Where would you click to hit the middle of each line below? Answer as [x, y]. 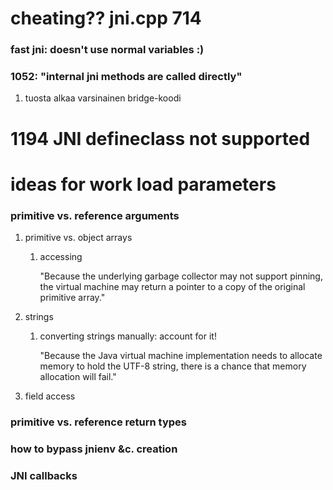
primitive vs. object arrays [78, 238]
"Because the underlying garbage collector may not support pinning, [181, 276]
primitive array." [72, 298]
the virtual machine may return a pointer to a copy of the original [172, 287]
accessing [61, 257]
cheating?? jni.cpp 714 [106, 18]
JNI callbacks [44, 475]
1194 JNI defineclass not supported [160, 138]
